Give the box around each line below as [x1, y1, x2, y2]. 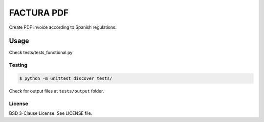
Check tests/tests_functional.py [9, 50, 73, 55]
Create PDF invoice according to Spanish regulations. [9, 24, 117, 30]
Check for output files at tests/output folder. [9, 88, 104, 94]
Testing [9, 62, 28, 69]
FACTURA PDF [9, 7, 69, 18]
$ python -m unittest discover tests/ [19, 76, 112, 81]
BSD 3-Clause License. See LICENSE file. [9, 110, 92, 116]
